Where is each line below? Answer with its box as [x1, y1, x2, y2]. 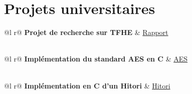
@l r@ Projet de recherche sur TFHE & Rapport [4, 27, 168, 37]
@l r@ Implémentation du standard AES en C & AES [4, 53, 188, 64]
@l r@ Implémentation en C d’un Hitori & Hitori [4, 80, 170, 90]
